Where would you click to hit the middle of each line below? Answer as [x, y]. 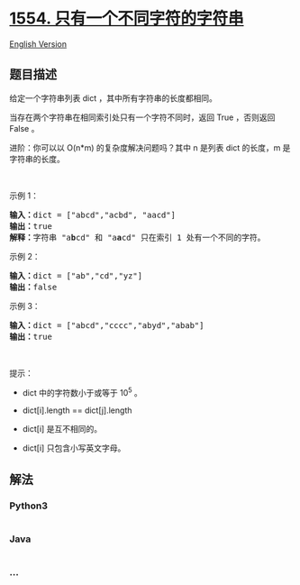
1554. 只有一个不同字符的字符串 [127, 18]
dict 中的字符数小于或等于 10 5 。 [82, 391]
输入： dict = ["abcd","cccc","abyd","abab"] [107, 325]
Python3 [28, 506]
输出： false [33, 287]
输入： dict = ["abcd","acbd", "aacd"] [92, 215]
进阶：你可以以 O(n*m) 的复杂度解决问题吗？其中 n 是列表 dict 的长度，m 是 [150, 147]
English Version [38, 44]
